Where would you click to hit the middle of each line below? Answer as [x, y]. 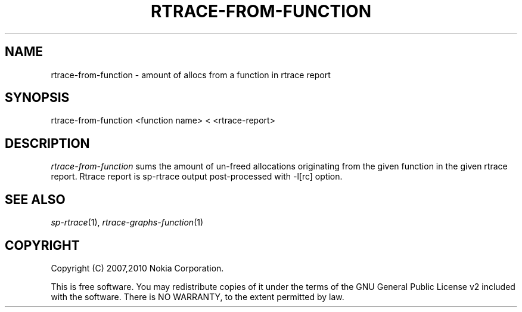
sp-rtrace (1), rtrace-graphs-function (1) [127, 223]
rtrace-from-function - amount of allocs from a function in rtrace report [191, 75]
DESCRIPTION [47, 143]
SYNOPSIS [37, 98]
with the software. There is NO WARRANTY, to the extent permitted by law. [198, 296]
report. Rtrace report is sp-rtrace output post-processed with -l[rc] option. [197, 177]
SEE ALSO [35, 199]
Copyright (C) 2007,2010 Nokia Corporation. [137, 268]
